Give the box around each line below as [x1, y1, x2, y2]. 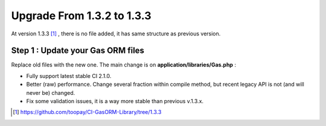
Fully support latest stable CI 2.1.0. [26, 72, 112, 79]
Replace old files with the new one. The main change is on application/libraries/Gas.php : [11, 61, 237, 68]
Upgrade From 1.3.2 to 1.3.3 [11, 9, 152, 22]
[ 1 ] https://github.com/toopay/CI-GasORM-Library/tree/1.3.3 [13, 109, 162, 116]
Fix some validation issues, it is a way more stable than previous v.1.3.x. [26, 98, 204, 105]
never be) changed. [26, 89, 75, 96]
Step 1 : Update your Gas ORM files [11, 46, 145, 56]
